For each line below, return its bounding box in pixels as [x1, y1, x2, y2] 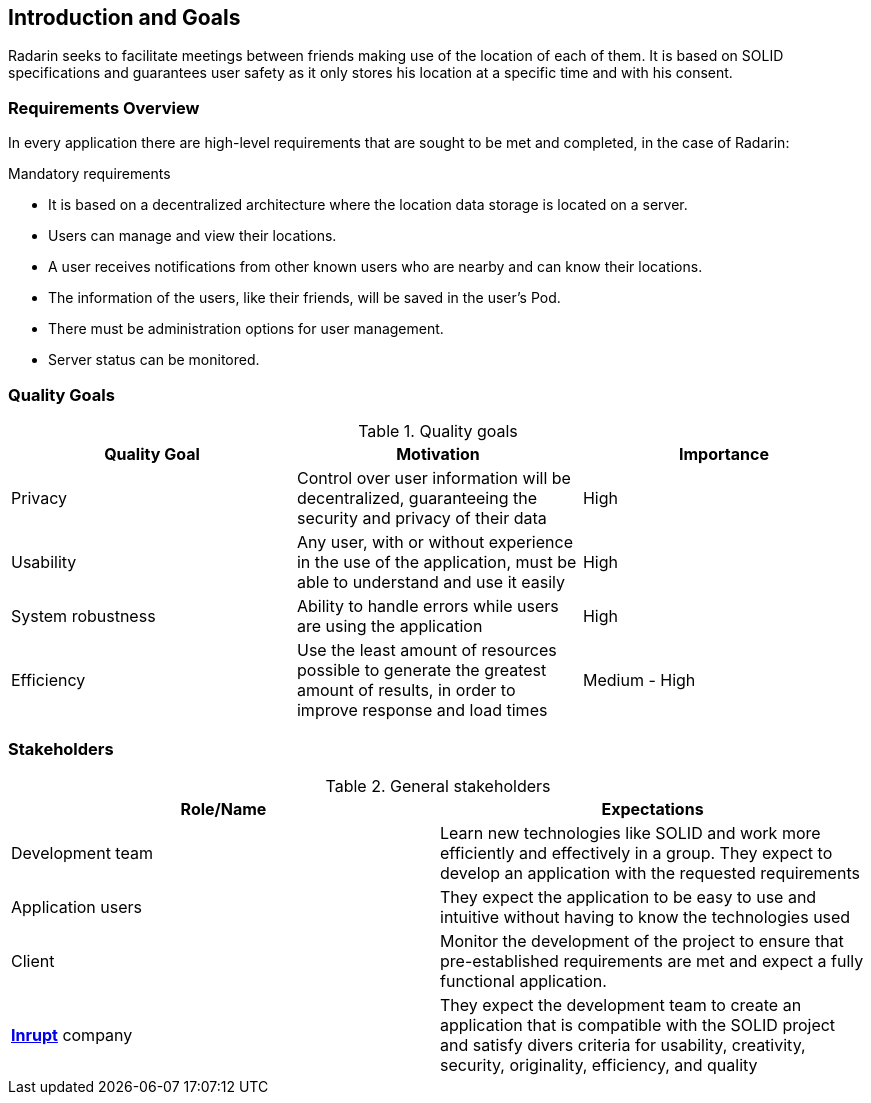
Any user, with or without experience [296, 531, 573, 552]
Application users [11, 896, 143, 917]
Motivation [396, 443, 480, 464]
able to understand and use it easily [296, 571, 566, 592]
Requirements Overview [8, 97, 200, 118]
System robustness [11, 605, 156, 626]
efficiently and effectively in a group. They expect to [440, 842, 833, 863]
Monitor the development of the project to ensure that [440, 930, 844, 951]
